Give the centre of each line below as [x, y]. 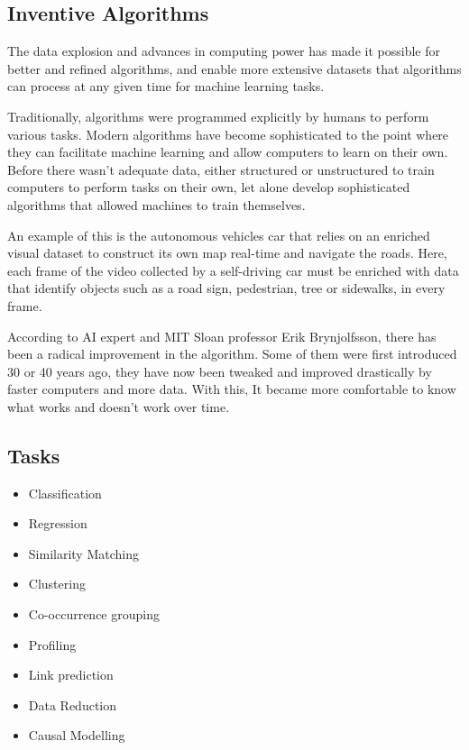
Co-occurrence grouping [94, 614]
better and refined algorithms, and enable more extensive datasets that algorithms [234, 68]
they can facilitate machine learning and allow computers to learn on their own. [228, 152]
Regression [58, 523]
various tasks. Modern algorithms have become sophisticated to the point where [228, 134]
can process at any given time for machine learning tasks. [166, 86]
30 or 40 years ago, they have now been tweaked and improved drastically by [220, 371]
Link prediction [71, 675]
